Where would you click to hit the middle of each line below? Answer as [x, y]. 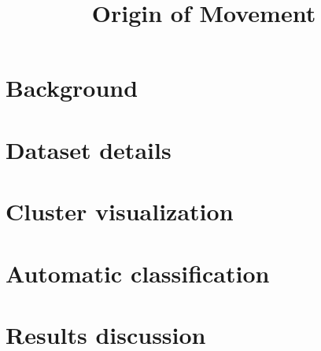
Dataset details [89, 149]
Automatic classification [138, 273]
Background [72, 88]
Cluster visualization [120, 211]
